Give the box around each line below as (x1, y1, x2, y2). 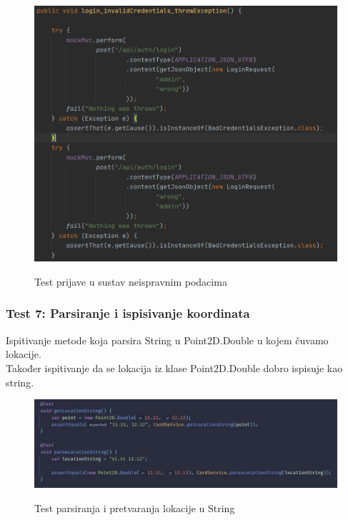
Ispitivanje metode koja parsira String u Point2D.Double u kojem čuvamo (6, 332, 329, 347)
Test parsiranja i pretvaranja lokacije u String (34, 501, 235, 515)
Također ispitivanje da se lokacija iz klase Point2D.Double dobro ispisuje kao (6, 360, 343, 375)
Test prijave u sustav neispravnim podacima (34, 274, 227, 289)
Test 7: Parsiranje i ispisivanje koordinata (6, 304, 250, 322)
